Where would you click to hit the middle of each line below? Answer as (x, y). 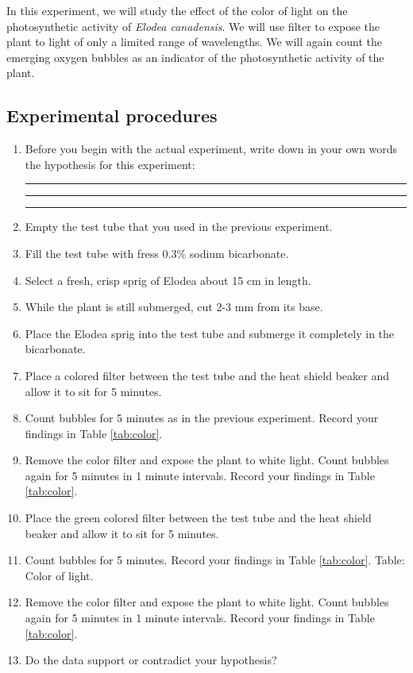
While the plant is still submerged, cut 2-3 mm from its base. (174, 307)
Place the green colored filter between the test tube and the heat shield (198, 518)
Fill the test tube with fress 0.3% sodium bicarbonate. (157, 253)
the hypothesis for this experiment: (110, 164)
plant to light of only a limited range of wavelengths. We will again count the (195, 42)
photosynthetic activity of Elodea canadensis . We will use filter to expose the (193, 26)
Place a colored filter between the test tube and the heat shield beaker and (207, 375)
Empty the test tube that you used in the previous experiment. (179, 227)
